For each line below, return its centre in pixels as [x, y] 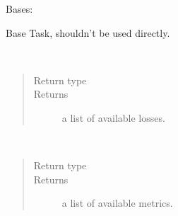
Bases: [19, 8]
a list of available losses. [113, 117]
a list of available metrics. [117, 203]
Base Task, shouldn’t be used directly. [88, 32]
